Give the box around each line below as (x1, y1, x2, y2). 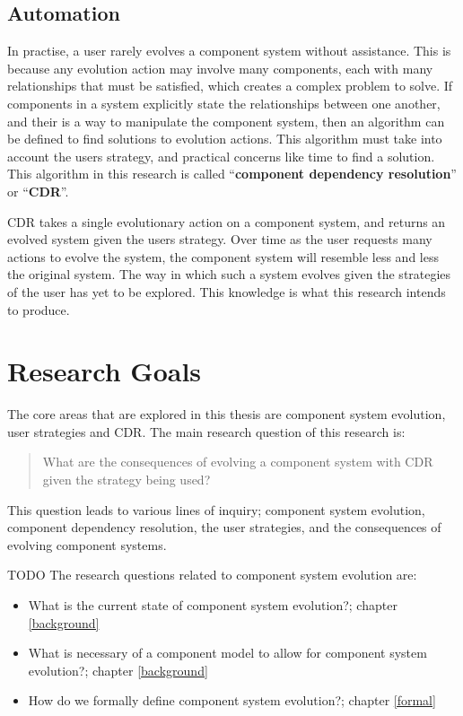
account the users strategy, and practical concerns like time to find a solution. (7, 146, 435, 165)
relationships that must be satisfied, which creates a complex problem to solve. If (7, 76, 453, 95)
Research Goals (7, 353, 202, 389)
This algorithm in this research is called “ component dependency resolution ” (7, 164, 457, 183)
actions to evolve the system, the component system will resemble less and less (7, 247, 439, 266)
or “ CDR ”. (7, 181, 69, 200)
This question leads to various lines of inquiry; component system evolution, (7, 500, 425, 519)
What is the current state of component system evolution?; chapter (28, 595, 397, 614)
